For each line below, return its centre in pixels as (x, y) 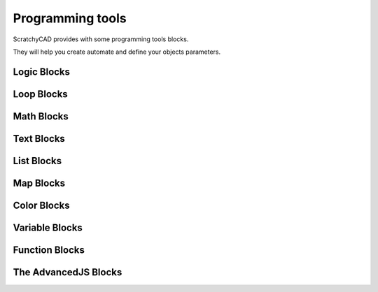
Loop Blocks (40, 94)
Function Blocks (49, 250)
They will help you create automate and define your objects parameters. (117, 52)
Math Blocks (41, 116)
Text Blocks (39, 139)
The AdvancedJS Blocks (68, 272)
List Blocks (37, 161)
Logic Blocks (41, 72)
